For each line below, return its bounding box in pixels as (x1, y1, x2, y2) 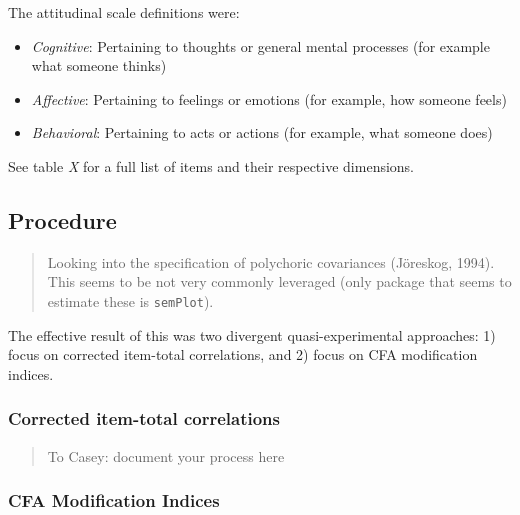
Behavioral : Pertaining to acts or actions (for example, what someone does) (31, 122, 493, 143)
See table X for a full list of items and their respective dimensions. (8, 155, 415, 176)
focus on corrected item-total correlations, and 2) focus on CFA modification (8, 344, 478, 365)
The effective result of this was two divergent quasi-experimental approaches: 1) (8, 324, 496, 345)
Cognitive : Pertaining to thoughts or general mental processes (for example (31, 35, 490, 56)
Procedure (8, 204, 117, 235)
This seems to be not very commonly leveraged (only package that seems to (47, 271, 512, 292)
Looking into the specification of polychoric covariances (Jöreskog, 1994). (47, 251, 495, 272)
